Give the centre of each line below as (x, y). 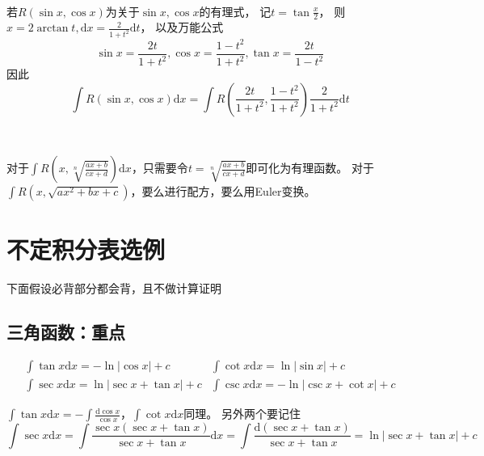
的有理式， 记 (235, 11)
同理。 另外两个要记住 (242, 414)
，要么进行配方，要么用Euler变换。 (223, 191)
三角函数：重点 (66, 331)
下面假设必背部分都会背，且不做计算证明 (114, 287)
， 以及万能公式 (182, 27)
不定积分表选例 (86, 249)
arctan (53, 29)
